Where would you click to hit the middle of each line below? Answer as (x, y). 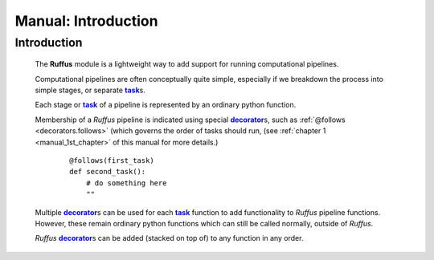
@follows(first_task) (112, 160)
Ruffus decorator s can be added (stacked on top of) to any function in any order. (169, 238)
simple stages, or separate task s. (90, 90)
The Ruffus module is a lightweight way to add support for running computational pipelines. (187, 64)
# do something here (126, 183)
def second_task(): (108, 172)
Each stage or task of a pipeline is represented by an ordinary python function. (166, 105)
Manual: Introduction (86, 21)
